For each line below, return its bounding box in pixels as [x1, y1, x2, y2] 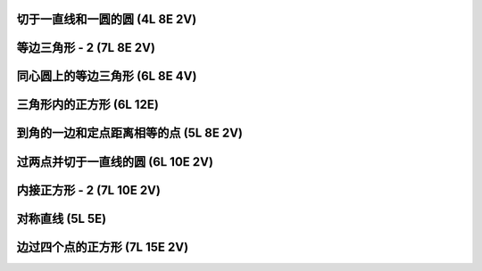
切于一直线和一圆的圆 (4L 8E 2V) [16, 12, 197, 27]
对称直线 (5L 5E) [16, 210, 107, 226]
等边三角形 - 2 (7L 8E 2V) [16, 40, 156, 55]
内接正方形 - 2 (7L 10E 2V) [16, 183, 161, 198]
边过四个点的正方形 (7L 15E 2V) [16, 239, 189, 254]
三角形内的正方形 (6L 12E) [16, 97, 160, 112]
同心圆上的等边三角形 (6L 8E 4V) [16, 69, 197, 84]
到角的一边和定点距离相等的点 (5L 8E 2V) [16, 126, 244, 141]
